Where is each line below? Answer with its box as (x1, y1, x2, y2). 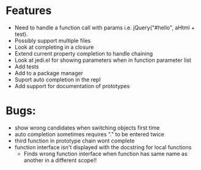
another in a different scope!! (23, 157, 97, 164)
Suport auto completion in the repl (14, 76, 101, 83)
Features (5, 4, 52, 18)
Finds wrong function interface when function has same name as (23, 150, 188, 157)
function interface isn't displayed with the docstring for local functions (14, 143, 192, 150)
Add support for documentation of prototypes (14, 82, 130, 89)
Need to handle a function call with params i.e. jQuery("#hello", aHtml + (14, 24, 195, 31)
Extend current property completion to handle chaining (14, 50, 153, 57)
